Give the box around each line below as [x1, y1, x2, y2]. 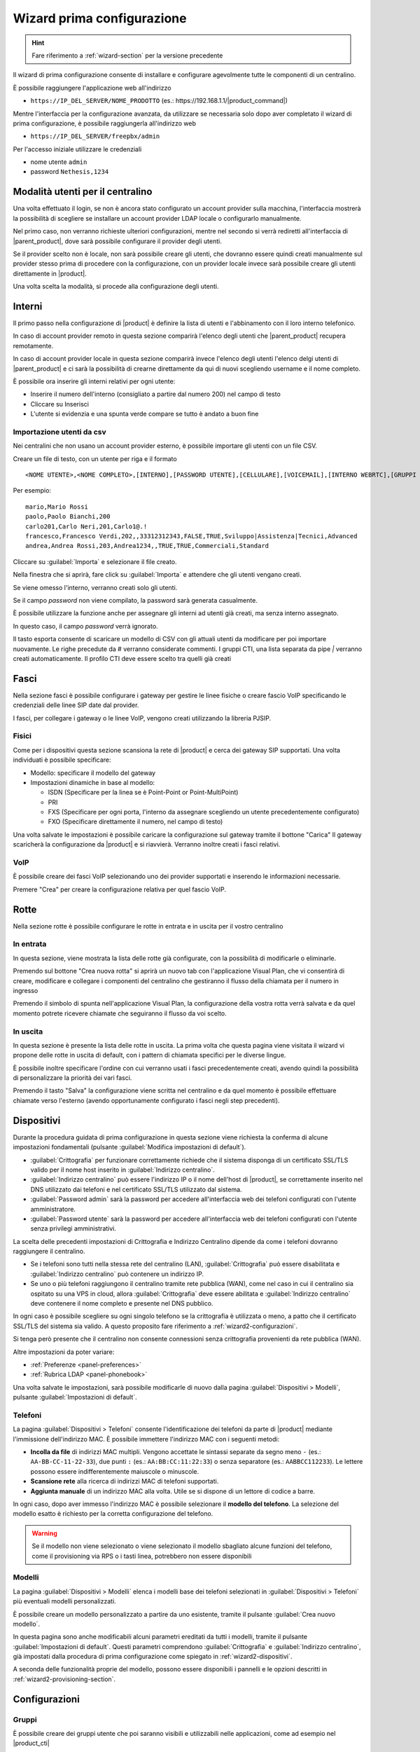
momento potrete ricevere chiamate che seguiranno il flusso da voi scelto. [13, 1009, 227, 1018]
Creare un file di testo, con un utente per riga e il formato [13, 454, 178, 463]
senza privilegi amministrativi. [30, 1224, 117, 1233]
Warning [31, 1528, 57, 1538]
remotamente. [13, 341, 54, 350]
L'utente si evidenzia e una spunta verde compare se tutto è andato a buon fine [30, 410, 259, 418]
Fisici [13, 731, 31, 741]
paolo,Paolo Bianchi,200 [25, 512, 111, 521]
